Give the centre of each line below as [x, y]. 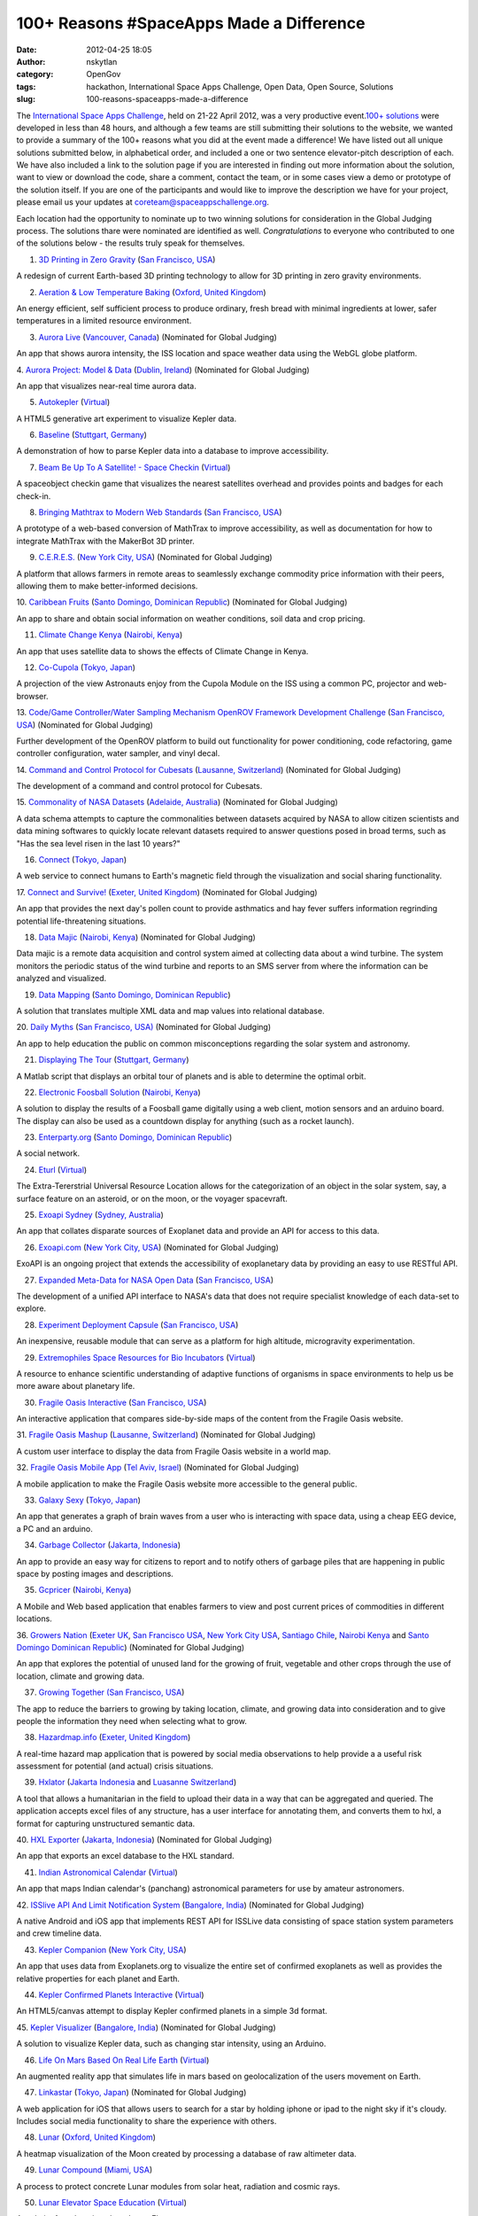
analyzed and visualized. [62, 979]
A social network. [48, 1153]
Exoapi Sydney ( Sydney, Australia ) [101, 1215]
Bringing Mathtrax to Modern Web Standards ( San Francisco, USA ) [160, 512]
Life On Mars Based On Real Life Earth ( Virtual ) [124, 2060]
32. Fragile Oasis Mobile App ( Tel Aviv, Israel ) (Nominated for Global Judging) [158, 1468]
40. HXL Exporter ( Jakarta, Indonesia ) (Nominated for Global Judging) [144, 1840]
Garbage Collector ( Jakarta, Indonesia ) [110, 1545]
